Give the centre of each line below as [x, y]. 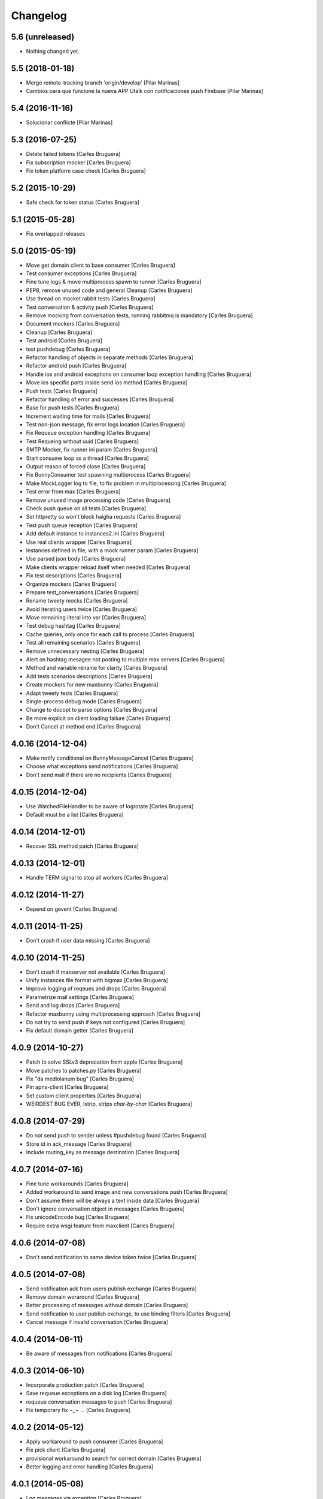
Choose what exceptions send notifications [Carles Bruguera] [102, 766]
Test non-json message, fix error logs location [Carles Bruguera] [106, 425]
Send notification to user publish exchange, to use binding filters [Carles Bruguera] [128, 1314]
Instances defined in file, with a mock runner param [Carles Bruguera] [112, 550]
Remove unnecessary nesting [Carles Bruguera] [85, 651]
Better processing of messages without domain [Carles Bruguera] [107, 1305]
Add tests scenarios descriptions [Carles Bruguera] [89, 676]
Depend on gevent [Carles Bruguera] [71, 909]
